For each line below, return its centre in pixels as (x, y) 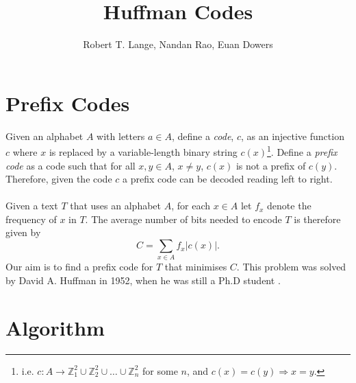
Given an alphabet (44, 136)
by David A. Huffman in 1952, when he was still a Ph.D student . (143, 280)
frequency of (31, 219)
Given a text (32, 206)
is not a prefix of (271, 165)
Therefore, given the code (59, 179)
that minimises (196, 267)
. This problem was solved (291, 267)
